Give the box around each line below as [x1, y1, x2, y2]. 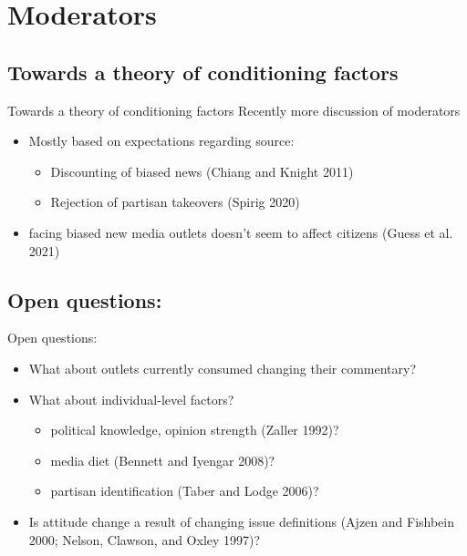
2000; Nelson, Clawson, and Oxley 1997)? [28, 530, 261, 549]
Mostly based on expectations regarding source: [28, 131, 295, 150]
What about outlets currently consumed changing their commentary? [28, 358, 417, 377]
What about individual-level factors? [28, 389, 234, 408]
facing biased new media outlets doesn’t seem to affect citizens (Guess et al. [28, 222, 453, 242]
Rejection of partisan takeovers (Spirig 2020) [50, 192, 300, 211]
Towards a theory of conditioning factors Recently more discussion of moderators [7, 100, 461, 119]
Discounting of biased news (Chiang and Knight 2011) [50, 161, 354, 180]
